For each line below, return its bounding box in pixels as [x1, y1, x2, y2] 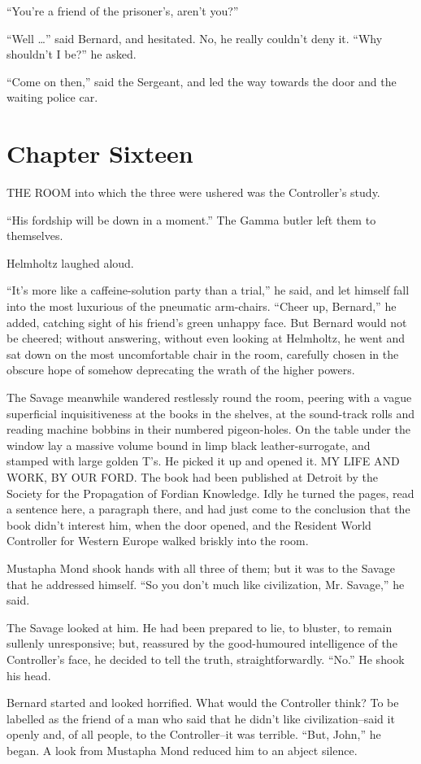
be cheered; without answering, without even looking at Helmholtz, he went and [7, 330, 406, 347]
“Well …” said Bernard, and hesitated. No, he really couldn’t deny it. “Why [7, 29, 383, 46]
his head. [7, 666, 51, 683]
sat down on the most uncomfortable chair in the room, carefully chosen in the [7, 345, 399, 362]
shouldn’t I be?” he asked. [7, 46, 137, 63]
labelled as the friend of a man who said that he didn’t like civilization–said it [7, 709, 395, 727]
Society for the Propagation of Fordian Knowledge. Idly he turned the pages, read [7, 484, 414, 501]
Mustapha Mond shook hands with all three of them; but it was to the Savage [7, 559, 395, 576]
